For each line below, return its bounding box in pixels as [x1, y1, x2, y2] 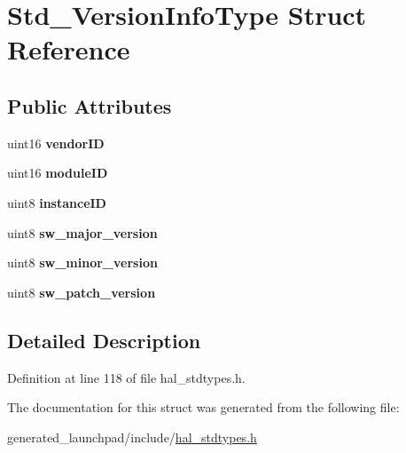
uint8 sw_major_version [7, 223, 158, 242]
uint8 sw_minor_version [7, 253, 158, 272]
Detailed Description [7, 326, 201, 354]
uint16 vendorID [7, 133, 105, 152]
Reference [7, 31, 130, 68]
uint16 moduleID [7, 163, 108, 182]
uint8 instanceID [7, 193, 106, 211]
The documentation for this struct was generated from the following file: [7, 398, 400, 417]
